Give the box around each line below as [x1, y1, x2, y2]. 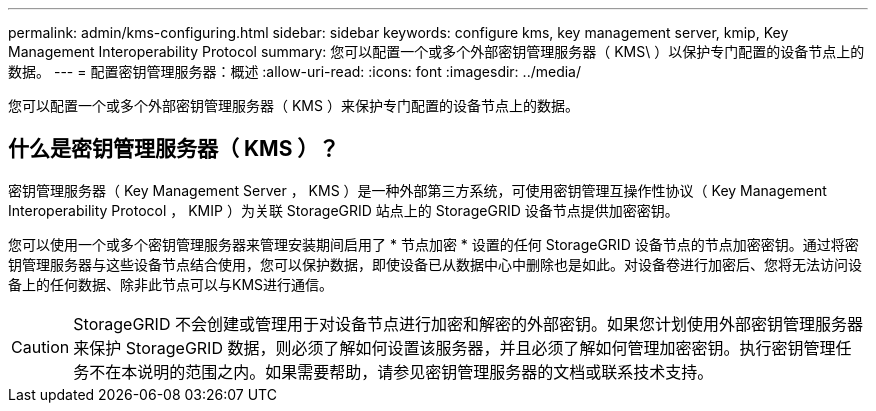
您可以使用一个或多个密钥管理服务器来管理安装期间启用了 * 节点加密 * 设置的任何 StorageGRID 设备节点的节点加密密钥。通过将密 [8, 235, 859, 253]
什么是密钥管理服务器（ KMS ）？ [8, 136, 340, 162]
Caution [11, 336, 70, 357]
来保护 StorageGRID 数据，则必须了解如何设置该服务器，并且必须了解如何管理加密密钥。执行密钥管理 [73, 337, 836, 358]
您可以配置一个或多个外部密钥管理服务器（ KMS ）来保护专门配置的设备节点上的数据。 [8, 97, 579, 114]
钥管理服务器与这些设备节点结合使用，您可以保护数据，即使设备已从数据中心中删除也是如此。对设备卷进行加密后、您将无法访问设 [8, 255, 862, 273]
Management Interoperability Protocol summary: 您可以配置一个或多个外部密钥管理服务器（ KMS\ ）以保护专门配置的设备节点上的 [8, 43, 865, 60]
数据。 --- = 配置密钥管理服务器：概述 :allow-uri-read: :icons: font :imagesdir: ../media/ [8, 63, 582, 80]
